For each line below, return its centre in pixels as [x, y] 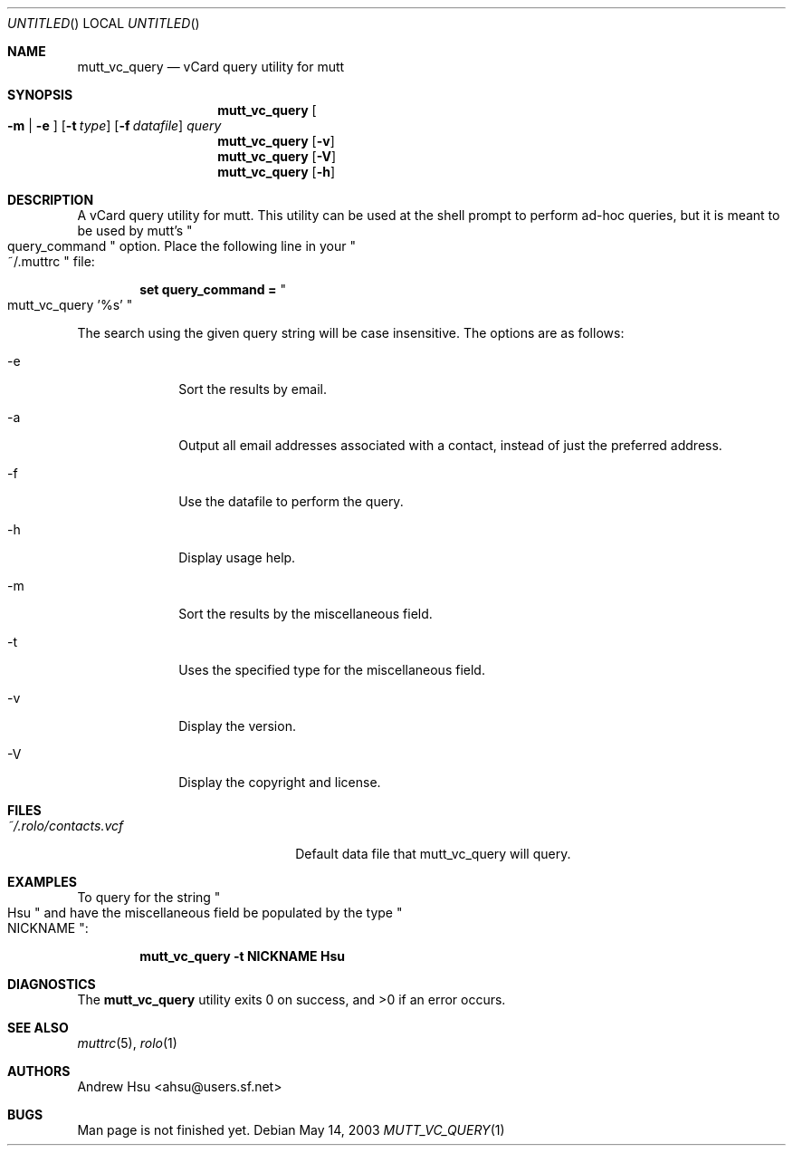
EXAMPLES [42, 882]
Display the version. [237, 726]
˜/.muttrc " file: [51, 261]
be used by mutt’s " [135, 231]
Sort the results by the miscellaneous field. [306, 614]
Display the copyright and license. [280, 782]
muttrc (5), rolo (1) [127, 1043]
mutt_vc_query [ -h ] [277, 172]
